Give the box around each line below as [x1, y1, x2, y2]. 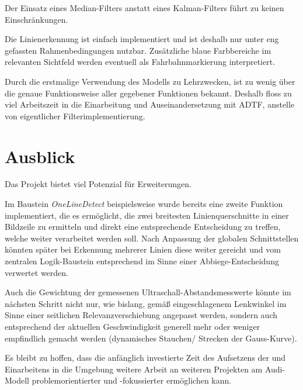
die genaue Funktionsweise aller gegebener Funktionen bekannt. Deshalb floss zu [5, 87, 292, 99]
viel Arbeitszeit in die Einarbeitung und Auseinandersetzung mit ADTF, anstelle [5, 98, 295, 111]
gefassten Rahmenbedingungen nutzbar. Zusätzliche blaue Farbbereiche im [5, 44, 271, 56]
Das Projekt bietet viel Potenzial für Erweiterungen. [5, 178, 191, 190]
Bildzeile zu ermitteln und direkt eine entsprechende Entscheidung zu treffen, [5, 220, 281, 233]
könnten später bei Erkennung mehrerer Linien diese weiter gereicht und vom [5, 243, 281, 256]
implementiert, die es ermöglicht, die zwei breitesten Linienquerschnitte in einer [5, 209, 289, 221]
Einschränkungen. [5, 13, 68, 25]
